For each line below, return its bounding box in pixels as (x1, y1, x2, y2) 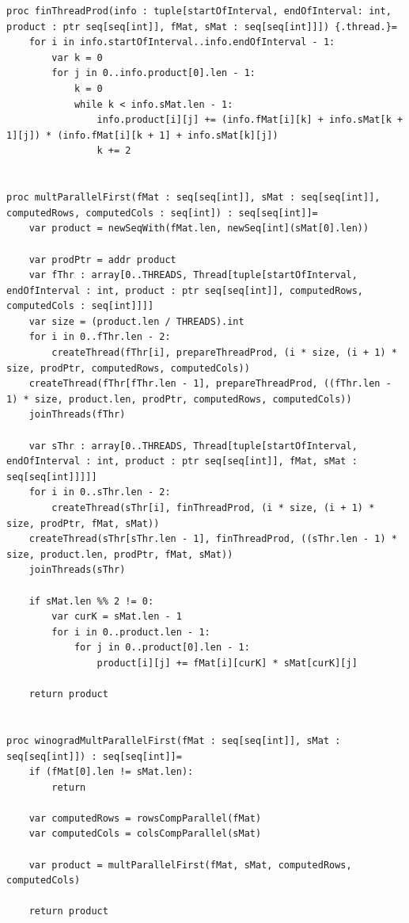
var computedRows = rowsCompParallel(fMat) (28, 812, 262, 824)
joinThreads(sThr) (28, 564, 126, 576)
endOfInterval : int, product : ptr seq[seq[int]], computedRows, (6, 284, 364, 296)
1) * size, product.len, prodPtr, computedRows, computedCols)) (6, 393, 352, 405)
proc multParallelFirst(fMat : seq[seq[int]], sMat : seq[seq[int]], (6, 192, 381, 204)
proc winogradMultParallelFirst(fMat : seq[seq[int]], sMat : (6, 734, 341, 746)
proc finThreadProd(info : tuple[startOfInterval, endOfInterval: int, (6, 6, 392, 17)
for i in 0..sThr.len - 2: (28, 486, 171, 498)
